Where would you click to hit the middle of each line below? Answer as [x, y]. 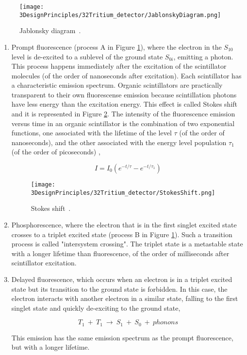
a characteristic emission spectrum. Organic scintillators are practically [117, 85]
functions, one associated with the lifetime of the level [91, 133]
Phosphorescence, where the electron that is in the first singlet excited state [124, 224]
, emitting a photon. [203, 56]
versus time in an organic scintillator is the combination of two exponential [123, 123]
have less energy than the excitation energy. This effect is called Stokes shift [124, 104]
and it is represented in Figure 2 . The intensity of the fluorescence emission [123, 114]
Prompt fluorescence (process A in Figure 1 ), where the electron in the [116, 47]
